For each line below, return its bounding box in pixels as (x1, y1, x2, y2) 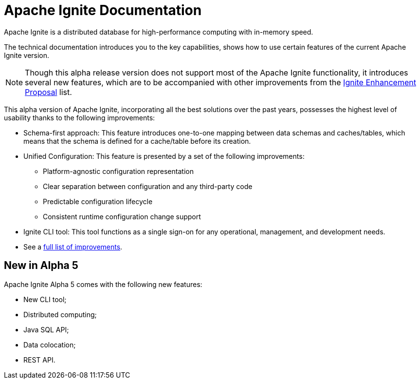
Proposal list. (25, 87, 72, 97)
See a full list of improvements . (23, 242, 123, 251)
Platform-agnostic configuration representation (43, 167, 194, 175)
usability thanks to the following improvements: (4, 113, 155, 122)
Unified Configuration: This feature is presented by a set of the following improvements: (23, 152, 305, 160)
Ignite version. (4, 51, 50, 59)
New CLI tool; (23, 295, 67, 304)
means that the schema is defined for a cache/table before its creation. (23, 136, 251, 145)
